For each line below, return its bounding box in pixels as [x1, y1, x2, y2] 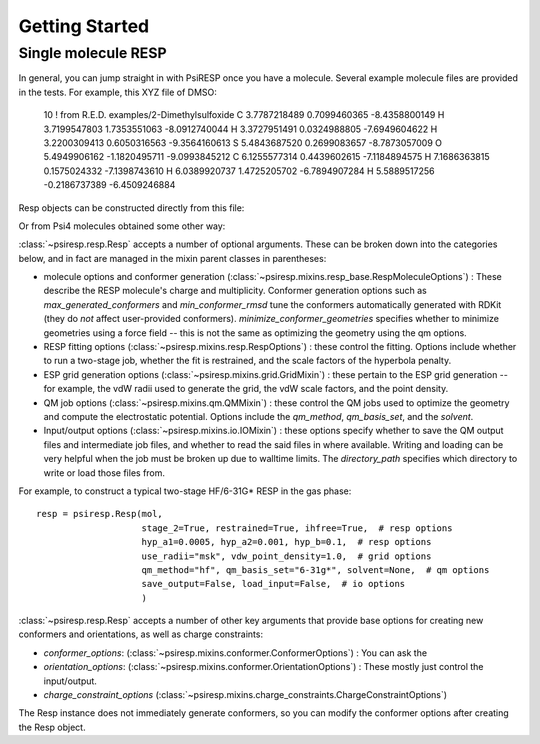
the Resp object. [18, 721, 86, 733]
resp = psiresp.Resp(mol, [36, 508, 164, 520]
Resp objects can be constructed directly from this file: [18, 201, 245, 214]
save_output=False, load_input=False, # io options [141, 578, 406, 590]
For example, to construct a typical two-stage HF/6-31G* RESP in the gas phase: [18, 485, 352, 497]
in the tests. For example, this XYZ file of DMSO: [18, 86, 217, 98]
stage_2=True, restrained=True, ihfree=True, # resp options [141, 522, 453, 534]
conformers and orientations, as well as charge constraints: [18, 628, 264, 640]
